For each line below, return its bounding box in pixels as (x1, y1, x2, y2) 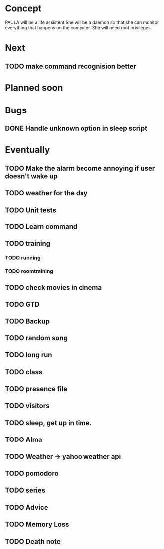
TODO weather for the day (5, 189, 88, 197)
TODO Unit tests (5, 206, 56, 214)
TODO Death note (5, 537, 61, 546)
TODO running (5, 254, 41, 261)
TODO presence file (5, 385, 68, 393)
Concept (5, 3, 42, 14)
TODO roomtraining (5, 268, 54, 275)
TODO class (5, 368, 43, 376)
